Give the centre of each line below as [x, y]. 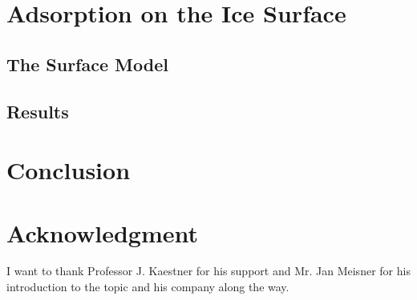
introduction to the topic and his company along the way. [148, 287]
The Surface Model [87, 64]
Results [38, 111]
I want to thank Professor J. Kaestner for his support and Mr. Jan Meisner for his [208, 271]
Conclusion [69, 170]
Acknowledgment [102, 232]
